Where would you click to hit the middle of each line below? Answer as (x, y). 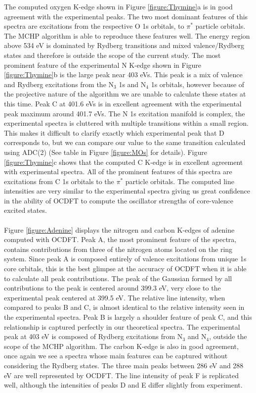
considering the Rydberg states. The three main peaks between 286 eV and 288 (124, 365)
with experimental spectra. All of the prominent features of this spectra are (118, 172)
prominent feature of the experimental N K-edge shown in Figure (103, 65)
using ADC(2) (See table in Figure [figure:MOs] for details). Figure (106, 152)
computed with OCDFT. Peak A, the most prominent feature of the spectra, (120, 239)
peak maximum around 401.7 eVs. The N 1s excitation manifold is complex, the (125, 113)
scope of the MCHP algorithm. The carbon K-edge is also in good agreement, (121, 346)
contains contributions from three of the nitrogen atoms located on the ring (118, 249)
